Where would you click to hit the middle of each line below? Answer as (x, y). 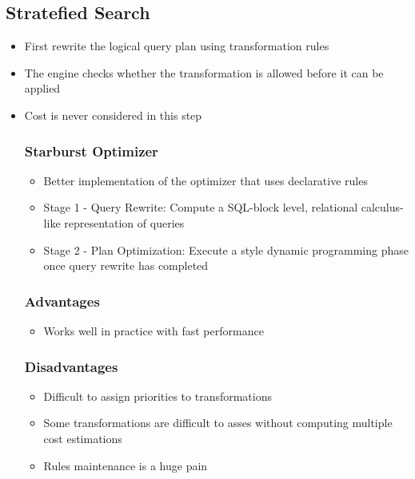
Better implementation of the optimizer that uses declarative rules (206, 180)
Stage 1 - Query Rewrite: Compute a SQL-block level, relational (201, 207)
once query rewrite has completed (126, 265)
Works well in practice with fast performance (154, 330)
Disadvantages (71, 366)
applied (42, 88)
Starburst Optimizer (91, 150)
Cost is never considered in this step (113, 115)
